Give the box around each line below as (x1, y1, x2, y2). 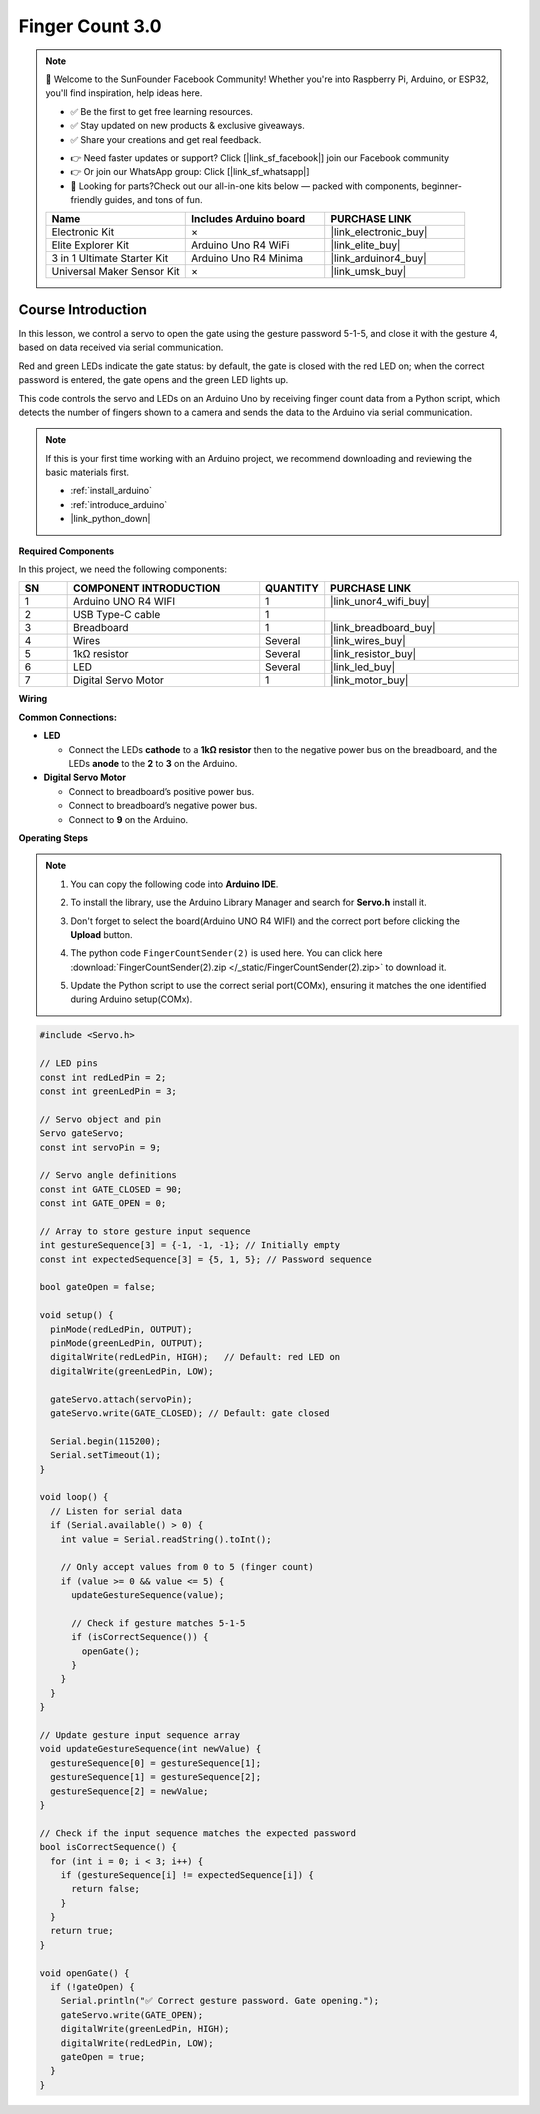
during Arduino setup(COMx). (70, 993, 193, 1005)
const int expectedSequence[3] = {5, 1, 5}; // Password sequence (39, 1253, 372, 1265)
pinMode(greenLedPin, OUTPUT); (50, 1338, 204, 1349)
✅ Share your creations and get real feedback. (70, 133, 262, 145)
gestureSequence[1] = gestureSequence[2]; (50, 1771, 262, 1783)
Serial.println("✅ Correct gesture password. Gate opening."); (60, 1995, 380, 2007)
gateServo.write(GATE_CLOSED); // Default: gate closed (50, 1408, 330, 1419)
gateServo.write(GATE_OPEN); (60, 2009, 204, 2020)
